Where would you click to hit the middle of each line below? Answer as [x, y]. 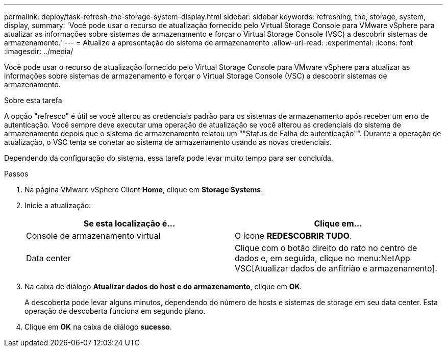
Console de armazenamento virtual [93, 236]
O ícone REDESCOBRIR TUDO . [293, 236]
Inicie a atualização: [58, 205]
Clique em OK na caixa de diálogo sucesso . [98, 327]
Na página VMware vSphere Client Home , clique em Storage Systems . [144, 190]
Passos [16, 174]
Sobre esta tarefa [33, 100]
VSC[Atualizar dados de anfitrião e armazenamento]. [336, 268]
